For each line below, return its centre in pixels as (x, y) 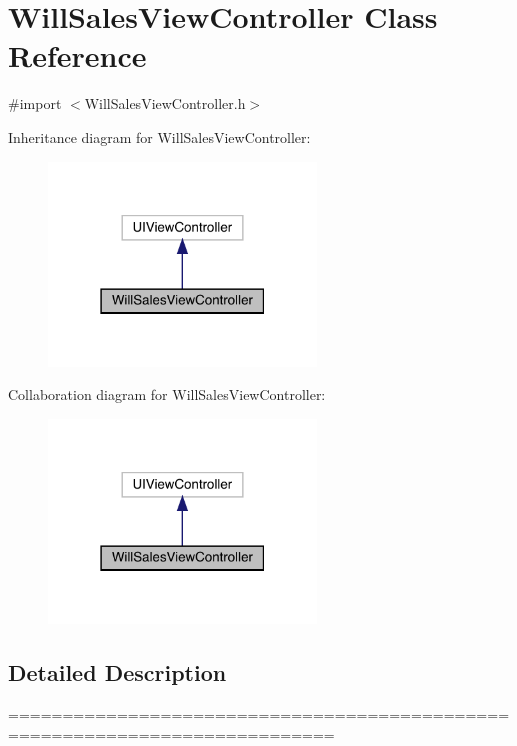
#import (35, 103)
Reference (77, 55)
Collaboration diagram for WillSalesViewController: (167, 394)
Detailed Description (117, 672)
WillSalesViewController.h (165, 103)
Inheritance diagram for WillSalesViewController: (159, 136)
